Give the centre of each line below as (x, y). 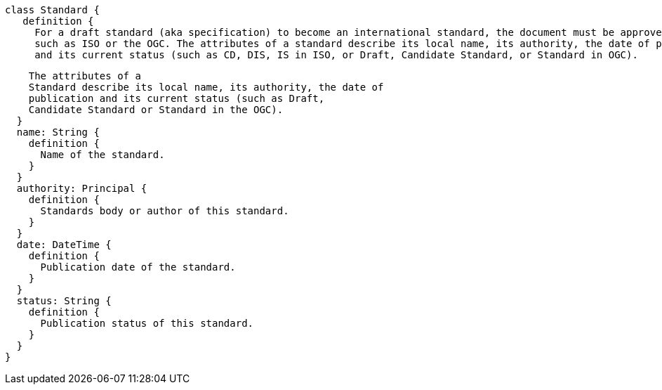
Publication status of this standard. (147, 323)
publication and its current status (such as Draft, (177, 98)
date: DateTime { (64, 245)
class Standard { (52, 10)
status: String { (64, 301)
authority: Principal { (82, 188)
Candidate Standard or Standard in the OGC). (156, 110)
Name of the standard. (102, 155)
